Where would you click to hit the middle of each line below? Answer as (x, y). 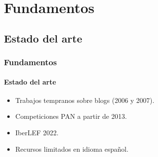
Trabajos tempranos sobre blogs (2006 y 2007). (85, 100)
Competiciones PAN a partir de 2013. (71, 116)
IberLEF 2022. (37, 132)
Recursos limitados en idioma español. (72, 149)
